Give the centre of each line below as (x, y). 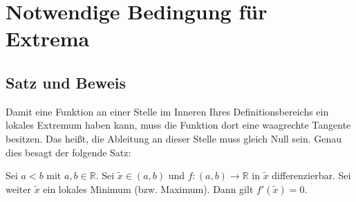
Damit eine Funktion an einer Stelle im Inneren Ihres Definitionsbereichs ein (167, 111)
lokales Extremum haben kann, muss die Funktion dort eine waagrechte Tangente (178, 125)
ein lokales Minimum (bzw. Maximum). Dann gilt (148, 189)
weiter (18, 189)
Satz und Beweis (66, 82)
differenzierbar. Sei (311, 175)
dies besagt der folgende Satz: (68, 152)
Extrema (48, 38)
